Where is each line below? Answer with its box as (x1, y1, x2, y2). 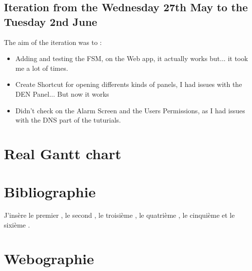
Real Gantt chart (4, 143, 121, 163)
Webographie (4, 248, 94, 268)
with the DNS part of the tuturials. (15, 115, 121, 125)
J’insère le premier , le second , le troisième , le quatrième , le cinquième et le (4, 210, 235, 220)
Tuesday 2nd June (4, 14, 97, 29)
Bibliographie (4, 182, 96, 202)
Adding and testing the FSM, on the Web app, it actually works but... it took (15, 53, 248, 63)
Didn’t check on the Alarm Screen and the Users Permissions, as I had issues (15, 105, 245, 115)
